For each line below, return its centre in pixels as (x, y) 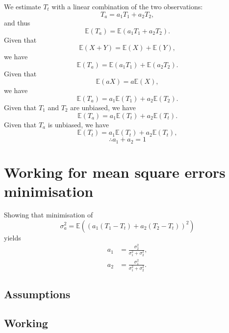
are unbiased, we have (103, 107)
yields (13, 237)
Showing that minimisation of (49, 214)
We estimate (23, 6)
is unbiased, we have (78, 124)
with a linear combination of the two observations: (127, 6)
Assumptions (37, 294)
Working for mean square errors (115, 172)
